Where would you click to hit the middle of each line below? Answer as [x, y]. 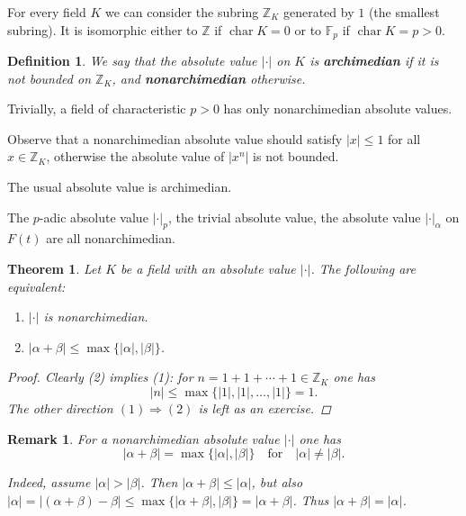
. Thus [311, 499]
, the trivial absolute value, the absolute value [294, 217]
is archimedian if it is [374, 61]
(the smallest [404, 12]
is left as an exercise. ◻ [264, 407]
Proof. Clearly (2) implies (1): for [100, 377]
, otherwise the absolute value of [135, 156]
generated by [318, 12]
